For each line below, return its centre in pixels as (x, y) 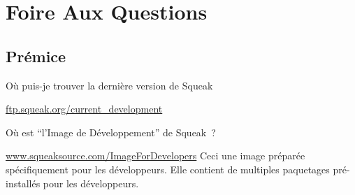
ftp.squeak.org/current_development (84, 109)
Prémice (36, 56)
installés (23, 183)
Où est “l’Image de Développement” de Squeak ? (111, 132)
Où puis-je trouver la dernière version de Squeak (109, 85)
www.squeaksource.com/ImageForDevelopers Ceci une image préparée (155, 156)
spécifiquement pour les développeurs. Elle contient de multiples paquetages (168, 169)
